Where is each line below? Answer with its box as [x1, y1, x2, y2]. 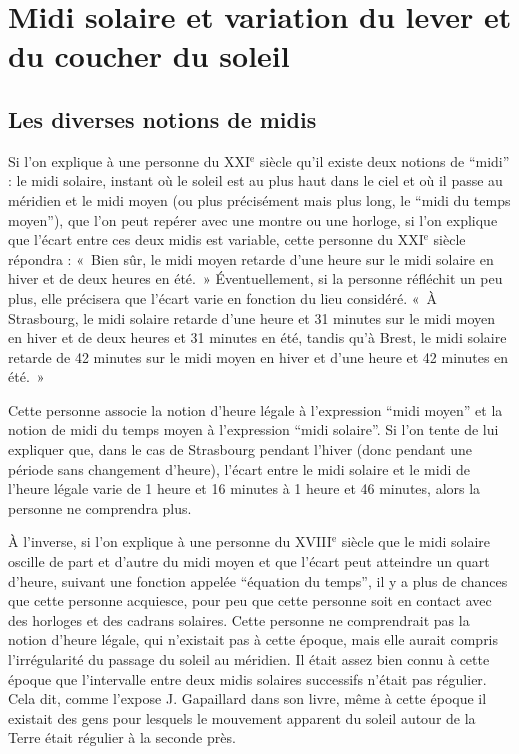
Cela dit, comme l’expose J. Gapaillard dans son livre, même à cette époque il [8, 688, 487, 709]
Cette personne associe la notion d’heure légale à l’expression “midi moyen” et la [8, 399, 503, 420]
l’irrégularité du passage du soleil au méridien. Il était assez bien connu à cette [8, 649, 490, 670]
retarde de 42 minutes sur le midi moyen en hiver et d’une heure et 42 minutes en [8, 346, 509, 367]
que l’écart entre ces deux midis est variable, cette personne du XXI [8, 229, 424, 250]
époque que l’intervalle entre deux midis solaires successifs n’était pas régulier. [8, 668, 487, 689]
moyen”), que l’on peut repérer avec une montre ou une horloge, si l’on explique [8, 209, 498, 230]
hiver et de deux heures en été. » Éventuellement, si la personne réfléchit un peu [8, 268, 503, 289]
